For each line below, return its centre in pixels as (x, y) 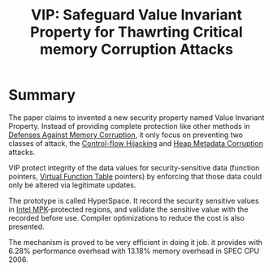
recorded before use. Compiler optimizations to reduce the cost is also (127, 217)
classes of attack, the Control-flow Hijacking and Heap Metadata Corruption (136, 143)
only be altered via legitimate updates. (72, 185)
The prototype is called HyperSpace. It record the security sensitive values (134, 200)
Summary (42, 95)
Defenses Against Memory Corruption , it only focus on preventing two (126, 135)
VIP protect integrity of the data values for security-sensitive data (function (134, 167)
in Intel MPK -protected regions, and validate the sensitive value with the (128, 209)
